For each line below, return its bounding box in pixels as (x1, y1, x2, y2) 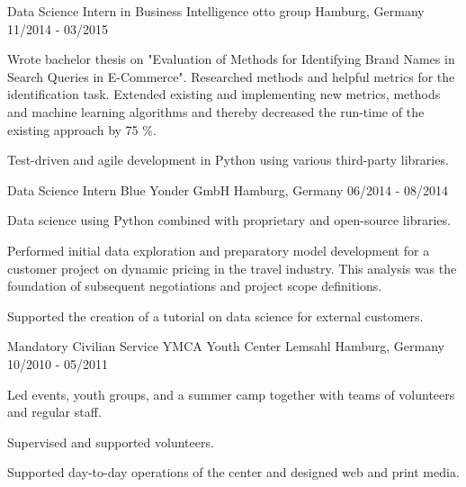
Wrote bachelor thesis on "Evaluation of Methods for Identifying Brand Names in (7, 50, 455, 68)
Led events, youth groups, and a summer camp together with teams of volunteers (7, 384, 455, 403)
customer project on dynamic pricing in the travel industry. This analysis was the (7, 258, 457, 277)
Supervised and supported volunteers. (7, 432, 214, 451)
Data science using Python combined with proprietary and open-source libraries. (7, 211, 451, 230)
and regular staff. (7, 402, 102, 421)
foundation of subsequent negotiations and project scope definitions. (7, 276, 382, 295)
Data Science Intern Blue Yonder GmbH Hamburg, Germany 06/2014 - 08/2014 (7, 180, 449, 199)
